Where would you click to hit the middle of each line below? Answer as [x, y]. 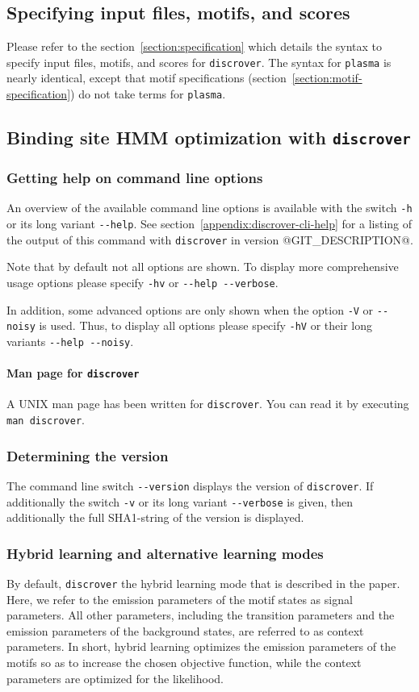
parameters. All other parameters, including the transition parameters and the [201, 615]
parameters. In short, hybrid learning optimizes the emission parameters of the [201, 646]
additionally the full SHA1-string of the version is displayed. [155, 517]
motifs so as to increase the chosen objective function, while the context [184, 663]
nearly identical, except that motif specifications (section [147, 78]
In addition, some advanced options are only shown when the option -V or [190, 309]
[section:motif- [327, 78]
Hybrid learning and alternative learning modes [165, 553]
